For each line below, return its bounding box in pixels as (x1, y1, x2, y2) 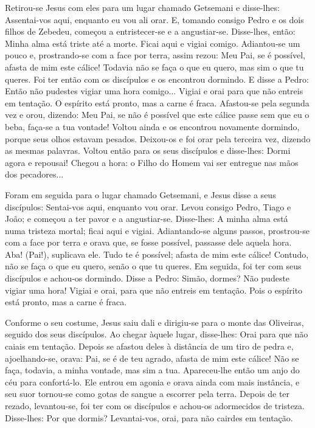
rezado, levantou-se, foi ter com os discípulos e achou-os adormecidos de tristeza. (5, 399, 305, 412)
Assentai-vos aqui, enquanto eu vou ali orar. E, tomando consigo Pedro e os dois (5, 13, 304, 26)
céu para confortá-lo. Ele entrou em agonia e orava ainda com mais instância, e (5, 375, 300, 388)
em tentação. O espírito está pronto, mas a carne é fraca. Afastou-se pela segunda (5, 96, 310, 109)
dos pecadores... (5, 168, 64, 181)
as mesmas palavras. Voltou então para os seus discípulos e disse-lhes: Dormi (5, 144, 291, 157)
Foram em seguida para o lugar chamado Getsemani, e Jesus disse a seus (5, 188, 276, 201)
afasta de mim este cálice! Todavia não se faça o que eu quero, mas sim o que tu (5, 60, 304, 73)
